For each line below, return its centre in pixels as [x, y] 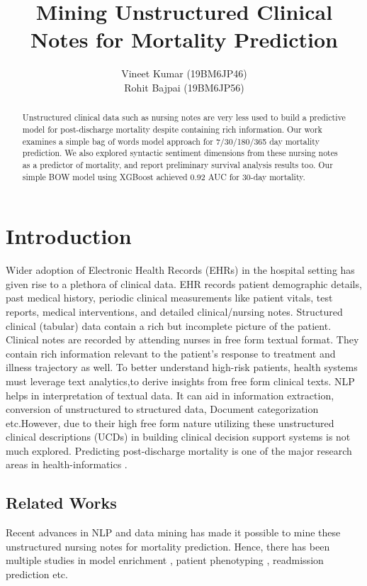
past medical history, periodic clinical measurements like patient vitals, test [169, 298]
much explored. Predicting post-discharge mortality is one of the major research [179, 450]
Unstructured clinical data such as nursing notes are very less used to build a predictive [184, 117]
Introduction [69, 236]
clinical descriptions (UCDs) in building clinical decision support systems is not [178, 437]
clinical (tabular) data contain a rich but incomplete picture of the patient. [169, 325]
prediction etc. [37, 574]
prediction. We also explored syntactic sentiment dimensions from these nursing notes [180, 153]
